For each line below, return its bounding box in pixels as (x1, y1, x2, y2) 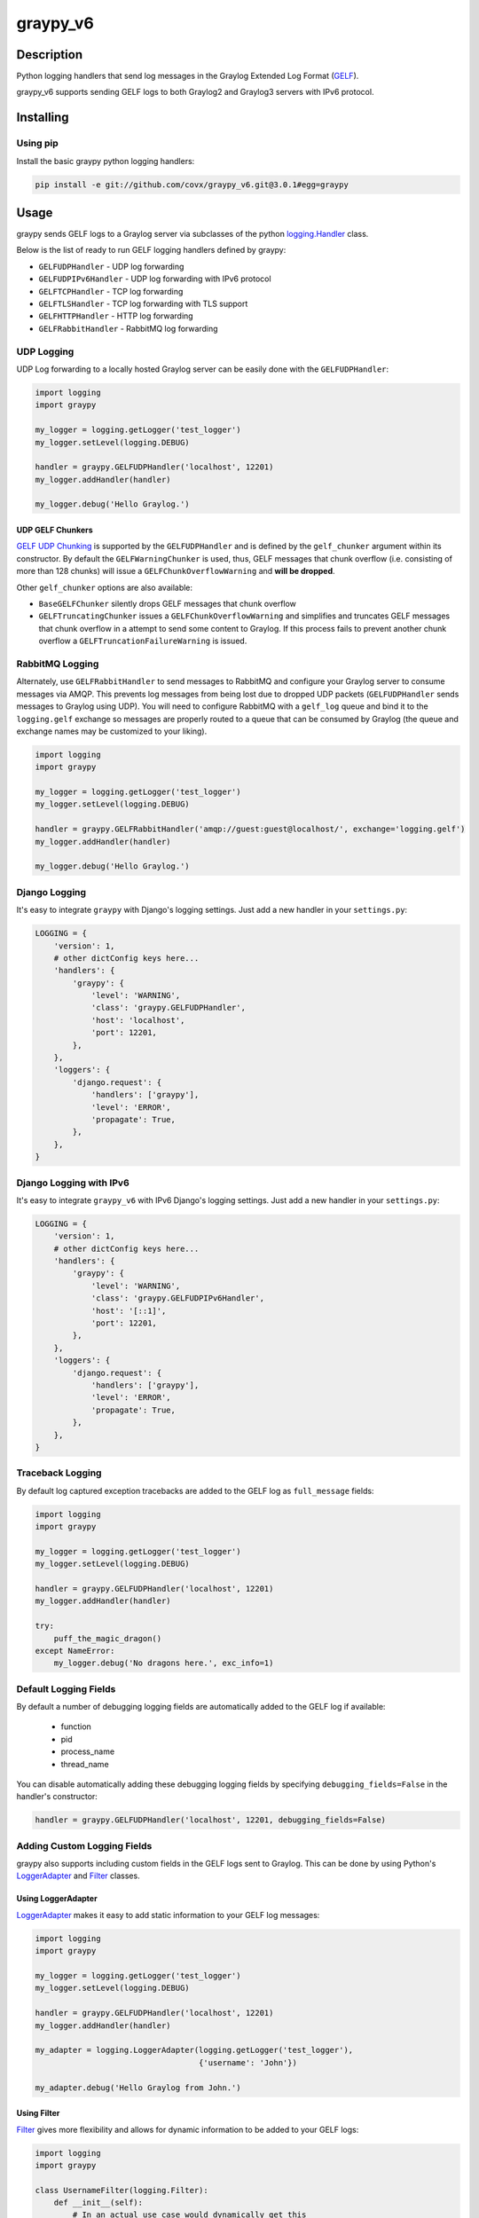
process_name (60, 1746, 115, 1757)
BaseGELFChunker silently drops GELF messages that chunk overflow (38, 599, 297, 610)
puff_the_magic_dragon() (53, 1633, 162, 1643)
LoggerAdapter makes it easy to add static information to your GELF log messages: (16, 1909, 320, 1920)
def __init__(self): (53, 2198, 144, 2208)
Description (16, 47, 83, 62)
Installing (16, 110, 70, 125)
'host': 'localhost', (90, 1015, 185, 1025)
